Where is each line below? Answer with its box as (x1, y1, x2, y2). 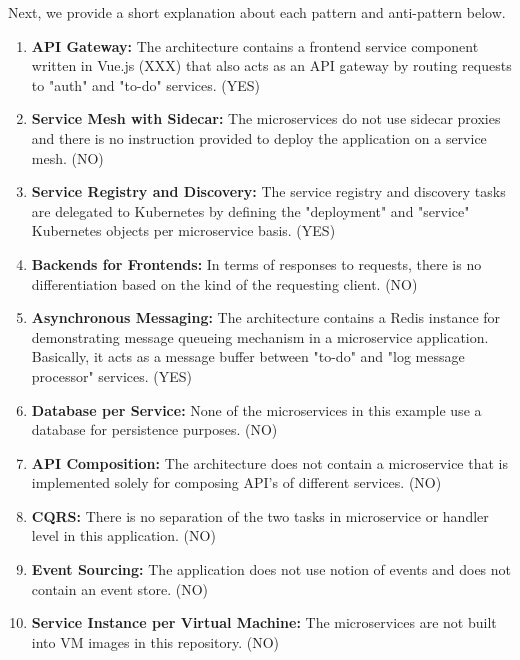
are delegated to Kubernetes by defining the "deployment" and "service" (31, 200, 470, 221)
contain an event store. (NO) (31, 578, 209, 599)
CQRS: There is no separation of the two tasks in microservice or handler (31, 505, 489, 526)
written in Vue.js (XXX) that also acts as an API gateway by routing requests (31, 55, 512, 76)
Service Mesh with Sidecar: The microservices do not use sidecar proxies (31, 108, 501, 129)
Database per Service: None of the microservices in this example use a (31, 399, 482, 420)
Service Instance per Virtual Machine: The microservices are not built (31, 612, 497, 633)
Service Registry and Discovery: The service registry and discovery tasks (31, 181, 506, 202)
